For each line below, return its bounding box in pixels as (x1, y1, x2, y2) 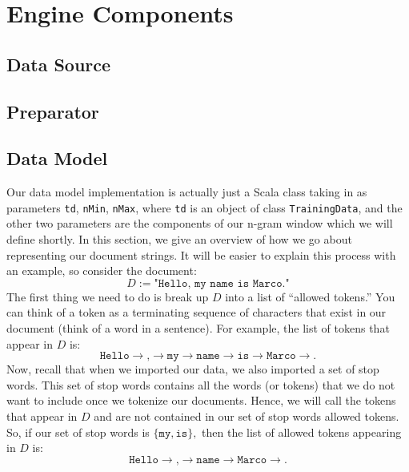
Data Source (6, 51, 111, 76)
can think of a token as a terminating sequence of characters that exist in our (6, 304, 387, 321)
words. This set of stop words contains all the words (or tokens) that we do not (6, 376, 395, 393)
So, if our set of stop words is (6, 423, 150, 440)
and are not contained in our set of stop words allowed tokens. (94, 407, 399, 424)
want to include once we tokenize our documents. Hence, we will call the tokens (6, 392, 396, 409)
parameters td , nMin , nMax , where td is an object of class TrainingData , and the (6, 199, 403, 216)
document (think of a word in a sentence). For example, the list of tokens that (6, 319, 390, 336)
